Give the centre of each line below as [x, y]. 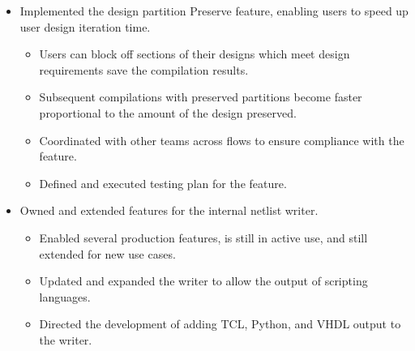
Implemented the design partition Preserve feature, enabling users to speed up [214, 11]
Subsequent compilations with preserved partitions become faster [201, 97]
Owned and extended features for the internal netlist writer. [169, 210]
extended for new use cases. [107, 253]
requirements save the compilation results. [144, 69]
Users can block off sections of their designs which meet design [195, 54]
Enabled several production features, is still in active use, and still [203, 237]
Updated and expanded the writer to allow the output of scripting [203, 281]
